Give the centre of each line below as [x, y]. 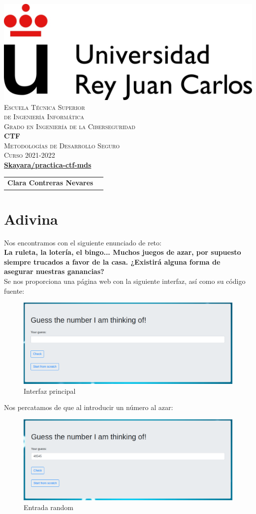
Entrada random [49, 507]
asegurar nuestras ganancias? [54, 271]
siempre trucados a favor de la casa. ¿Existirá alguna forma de [112, 261]
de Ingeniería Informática [44, 117]
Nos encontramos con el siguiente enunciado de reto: [83, 242]
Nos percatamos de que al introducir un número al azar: [89, 407]
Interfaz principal [50, 391]
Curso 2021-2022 [30, 155]
